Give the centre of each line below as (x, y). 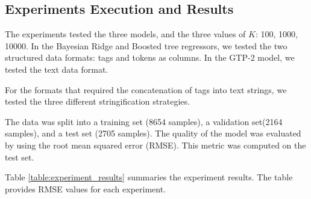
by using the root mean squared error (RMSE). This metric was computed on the (155, 145)
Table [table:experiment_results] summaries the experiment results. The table (149, 177)
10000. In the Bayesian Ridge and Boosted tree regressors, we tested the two (146, 45)
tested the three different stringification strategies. (97, 101)
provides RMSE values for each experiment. (86, 188)
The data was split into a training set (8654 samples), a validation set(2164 (144, 121)
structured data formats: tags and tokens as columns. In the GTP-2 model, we (150, 57)
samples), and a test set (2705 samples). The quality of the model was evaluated (153, 133)
